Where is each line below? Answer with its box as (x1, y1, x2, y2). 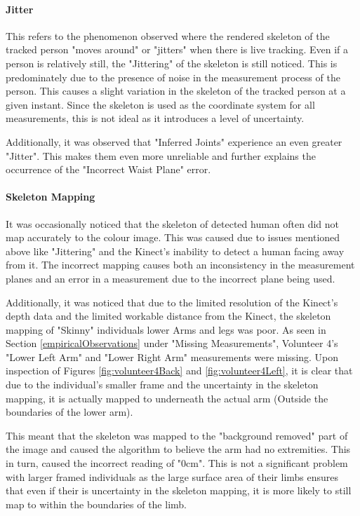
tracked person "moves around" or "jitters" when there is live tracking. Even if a (6, 42, 348, 57)
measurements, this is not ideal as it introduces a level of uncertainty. (6, 111, 305, 125)
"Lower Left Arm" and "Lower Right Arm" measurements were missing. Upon (6, 349, 339, 364)
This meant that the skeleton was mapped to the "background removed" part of (6, 428, 348, 442)
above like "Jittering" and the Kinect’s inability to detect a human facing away (6, 243, 345, 258)
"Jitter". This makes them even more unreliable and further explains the (6, 148, 316, 163)
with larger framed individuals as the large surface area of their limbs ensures (6, 469, 339, 484)
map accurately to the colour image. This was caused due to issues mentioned (6, 230, 340, 245)
